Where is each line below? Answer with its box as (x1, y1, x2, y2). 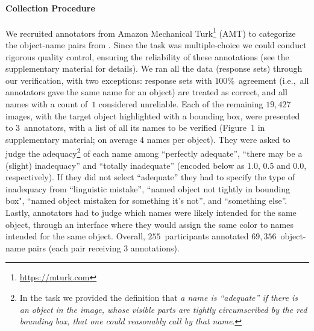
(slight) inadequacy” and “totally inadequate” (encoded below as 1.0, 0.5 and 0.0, (5, 159, 307, 171)
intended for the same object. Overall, (5, 230, 145, 242)
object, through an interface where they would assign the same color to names (5, 218, 294, 230)
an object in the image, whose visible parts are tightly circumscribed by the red (19, 303, 307, 315)
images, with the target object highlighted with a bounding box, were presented (5, 109, 300, 122)
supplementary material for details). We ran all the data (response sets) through (5, 62, 303, 75)
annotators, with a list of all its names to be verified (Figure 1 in (24, 121, 265, 134)
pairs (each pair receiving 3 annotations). (28, 241, 180, 254)
